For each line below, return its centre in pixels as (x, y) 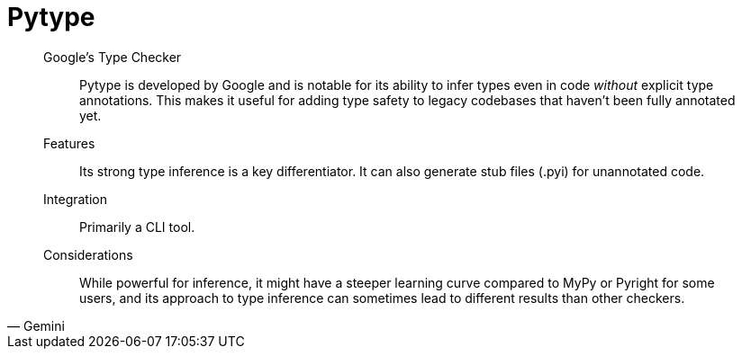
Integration (75, 199)
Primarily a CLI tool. (137, 227)
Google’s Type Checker (113, 57)
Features (69, 143)
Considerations (88, 254)
